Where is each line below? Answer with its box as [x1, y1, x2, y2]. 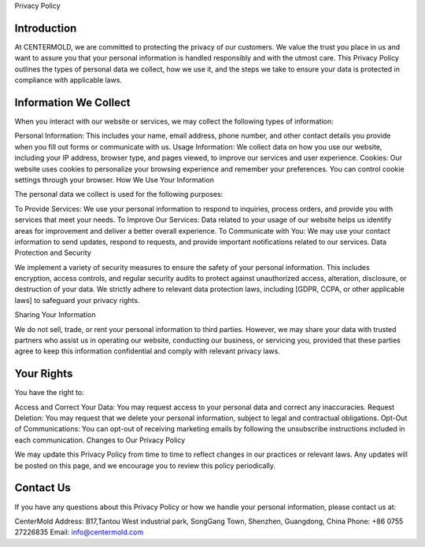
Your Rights [14, 367, 73, 381]
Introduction [14, 21, 77, 35]
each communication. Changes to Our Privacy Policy [14, 435, 186, 445]
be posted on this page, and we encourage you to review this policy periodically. [14, 460, 275, 470]
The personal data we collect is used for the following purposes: [14, 190, 224, 199]
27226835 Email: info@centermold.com [14, 527, 144, 537]
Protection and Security [14, 248, 92, 257]
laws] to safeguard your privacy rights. [14, 295, 140, 305]
